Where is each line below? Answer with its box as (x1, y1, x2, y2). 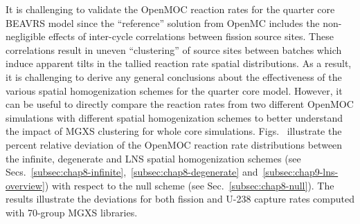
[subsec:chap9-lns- (262, 165, 339, 179)
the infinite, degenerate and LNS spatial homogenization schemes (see (6, 151, 301, 165)
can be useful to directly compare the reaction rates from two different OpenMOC (6, 97, 354, 111)
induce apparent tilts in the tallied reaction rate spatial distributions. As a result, (6, 56, 352, 71)
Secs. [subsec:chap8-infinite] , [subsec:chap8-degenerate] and (6, 165, 258, 179)
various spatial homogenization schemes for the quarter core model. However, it (6, 83, 343, 97)
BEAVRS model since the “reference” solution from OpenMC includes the (6, 15, 320, 30)
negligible (6, 29, 46, 44)
